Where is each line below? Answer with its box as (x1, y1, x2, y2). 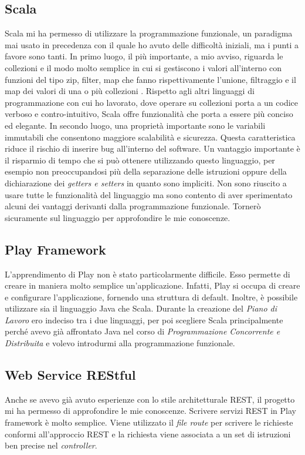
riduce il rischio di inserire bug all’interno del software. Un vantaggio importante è (5, 142, 300, 155)
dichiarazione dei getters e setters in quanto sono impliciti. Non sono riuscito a (5, 176, 287, 189)
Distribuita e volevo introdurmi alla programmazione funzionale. (5, 337, 235, 349)
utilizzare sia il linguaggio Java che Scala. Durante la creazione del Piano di (5, 302, 277, 315)
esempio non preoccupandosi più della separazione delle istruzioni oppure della (5, 165, 287, 178)
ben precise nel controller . (5, 439, 97, 451)
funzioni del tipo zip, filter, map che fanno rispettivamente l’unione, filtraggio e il (5, 73, 296, 85)
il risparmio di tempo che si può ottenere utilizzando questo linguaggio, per (5, 153, 275, 166)
